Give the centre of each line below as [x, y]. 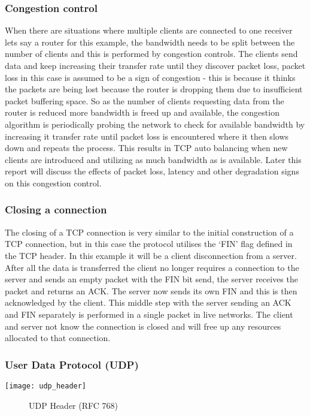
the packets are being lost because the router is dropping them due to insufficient [154, 89]
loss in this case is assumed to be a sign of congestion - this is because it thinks [150, 77]
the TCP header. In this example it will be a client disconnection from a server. [151, 255]
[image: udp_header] [46, 386]
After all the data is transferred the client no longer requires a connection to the [152, 267]
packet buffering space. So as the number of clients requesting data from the [145, 100]
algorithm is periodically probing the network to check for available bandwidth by [155, 124]
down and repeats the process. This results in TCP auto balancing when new [146, 148]
